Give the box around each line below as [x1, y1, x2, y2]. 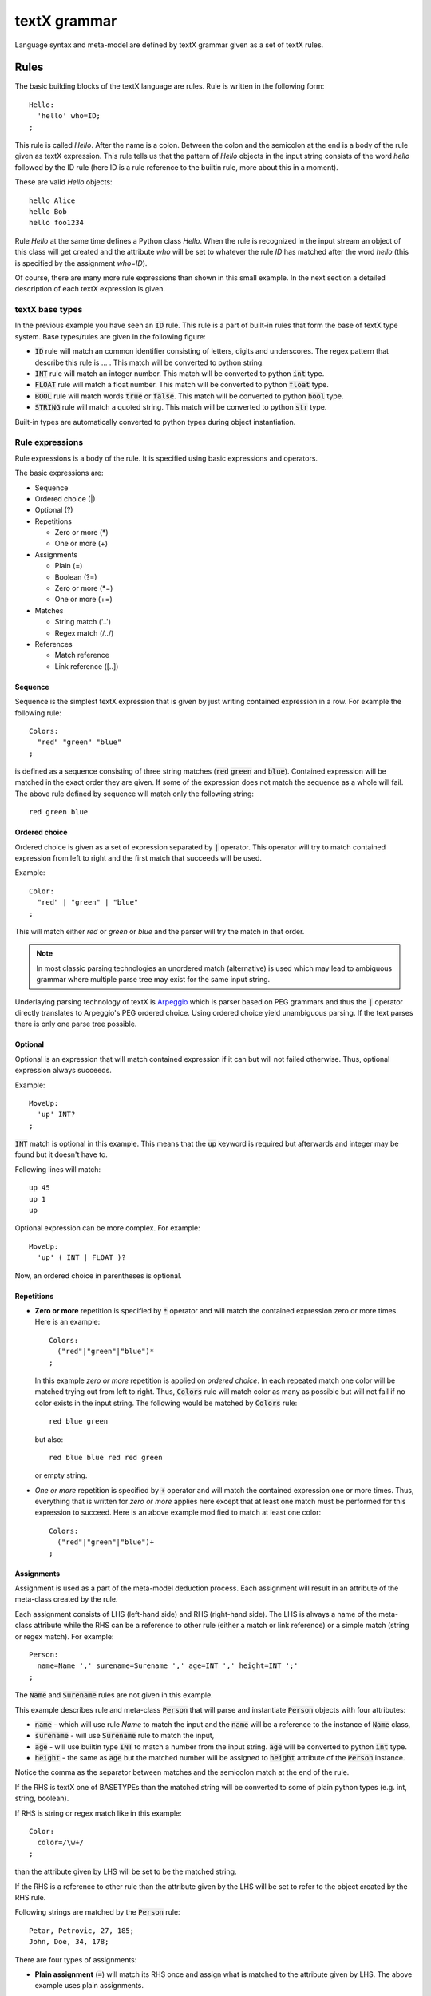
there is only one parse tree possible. [14, 1019, 137, 1029]
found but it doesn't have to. [14, 1150, 108, 1159]
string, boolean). [14, 1793, 69, 1804]
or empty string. [34, 1471, 88, 1480]
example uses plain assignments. [34, 1981, 144, 1990]
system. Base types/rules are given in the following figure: [14, 331, 207, 341]
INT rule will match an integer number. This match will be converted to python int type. [34, 369, 325, 378]
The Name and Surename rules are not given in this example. [14, 1690, 213, 1700]
